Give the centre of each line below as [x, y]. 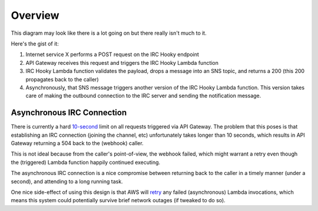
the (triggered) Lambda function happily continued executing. [86, 162]
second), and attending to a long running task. [67, 181]
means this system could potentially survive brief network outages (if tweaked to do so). [118, 200]
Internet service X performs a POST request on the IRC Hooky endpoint [112, 55]
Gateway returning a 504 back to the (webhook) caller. [77, 143]
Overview [35, 15]
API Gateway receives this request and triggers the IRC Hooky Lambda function [122, 62]
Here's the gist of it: [35, 44]
